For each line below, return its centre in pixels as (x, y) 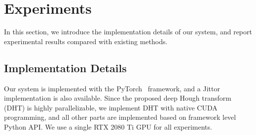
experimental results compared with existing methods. (86, 41)
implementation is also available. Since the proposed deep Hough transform (118, 98)
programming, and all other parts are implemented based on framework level (120, 117)
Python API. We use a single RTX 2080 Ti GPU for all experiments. (108, 126)
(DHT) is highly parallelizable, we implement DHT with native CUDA (111, 107)
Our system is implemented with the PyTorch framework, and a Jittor (112, 88)
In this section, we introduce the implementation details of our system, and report (128, 32)
